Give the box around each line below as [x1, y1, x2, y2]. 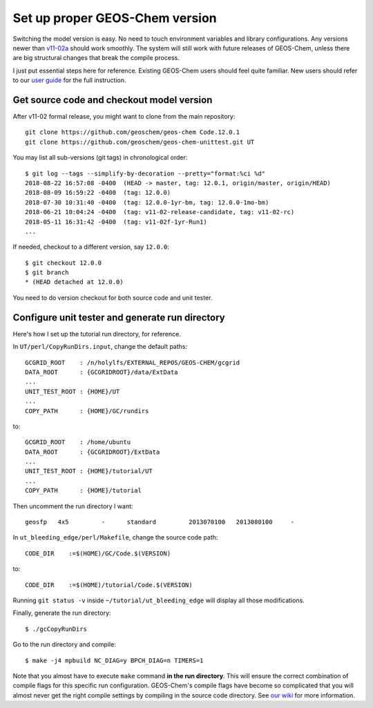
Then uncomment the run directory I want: [12, 501, 134, 510]
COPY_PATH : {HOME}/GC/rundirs [25, 407, 149, 414]
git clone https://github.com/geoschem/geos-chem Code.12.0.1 [25, 128, 240, 136]
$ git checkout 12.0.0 [25, 259, 102, 267]
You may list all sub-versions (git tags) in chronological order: [12, 153, 188, 162]
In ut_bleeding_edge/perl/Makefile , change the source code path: [12, 533, 218, 542]
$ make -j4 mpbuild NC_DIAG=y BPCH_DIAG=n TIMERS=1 [25, 656, 204, 664]
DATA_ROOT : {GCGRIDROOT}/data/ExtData [25, 368, 179, 376]
